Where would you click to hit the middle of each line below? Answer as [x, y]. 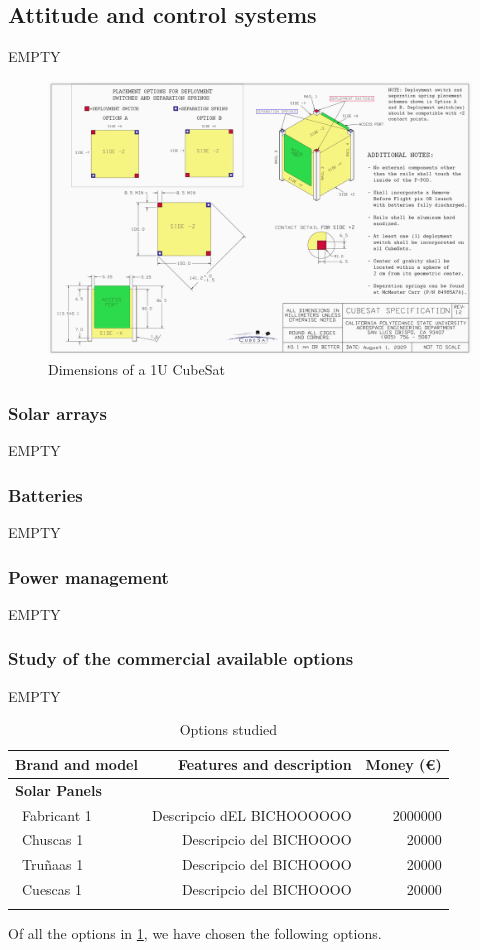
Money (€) [403, 763]
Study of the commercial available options [181, 658]
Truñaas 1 [52, 864]
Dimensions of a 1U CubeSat [136, 368]
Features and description [264, 763]
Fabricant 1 [56, 814]
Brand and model [76, 763]
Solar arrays [57, 413]
